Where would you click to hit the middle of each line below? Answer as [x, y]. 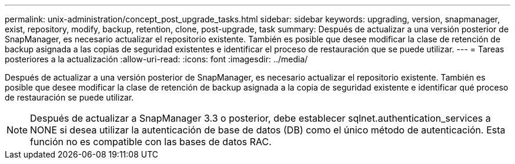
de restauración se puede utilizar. [69, 97]
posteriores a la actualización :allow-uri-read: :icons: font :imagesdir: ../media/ [156, 59]
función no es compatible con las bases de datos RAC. [151, 142]
